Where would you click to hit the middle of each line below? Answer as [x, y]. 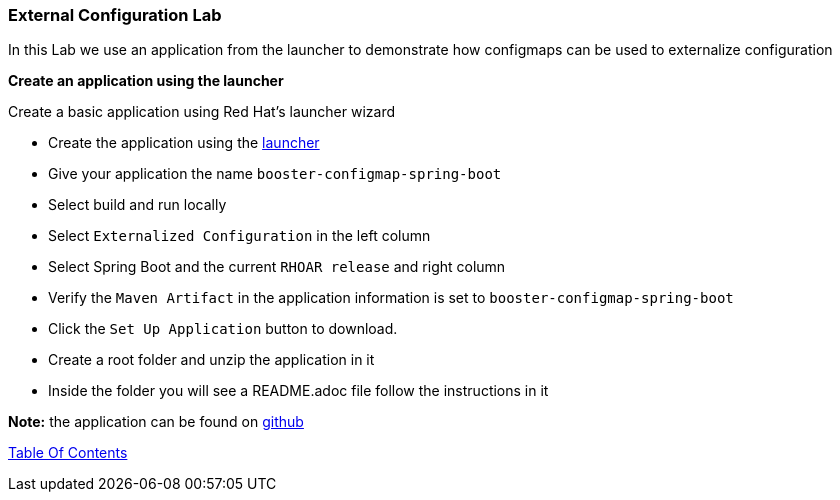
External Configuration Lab [115, 15]
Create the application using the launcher [184, 143]
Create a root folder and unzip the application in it [211, 360]
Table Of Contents [68, 453]
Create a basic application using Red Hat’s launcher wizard [201, 112]
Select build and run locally [137, 205]
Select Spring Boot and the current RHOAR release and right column [277, 267]
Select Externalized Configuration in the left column [239, 236]
